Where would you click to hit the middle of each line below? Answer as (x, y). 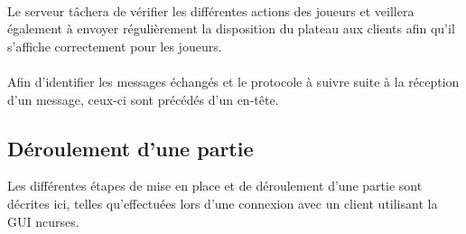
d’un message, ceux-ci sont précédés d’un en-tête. (143, 99)
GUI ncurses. (43, 221)
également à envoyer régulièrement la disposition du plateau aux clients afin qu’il (231, 28)
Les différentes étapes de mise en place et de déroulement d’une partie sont (215, 186)
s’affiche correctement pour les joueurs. (115, 46)
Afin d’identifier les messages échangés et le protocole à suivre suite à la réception (233, 81)
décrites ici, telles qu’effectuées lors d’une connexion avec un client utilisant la (223, 203)
